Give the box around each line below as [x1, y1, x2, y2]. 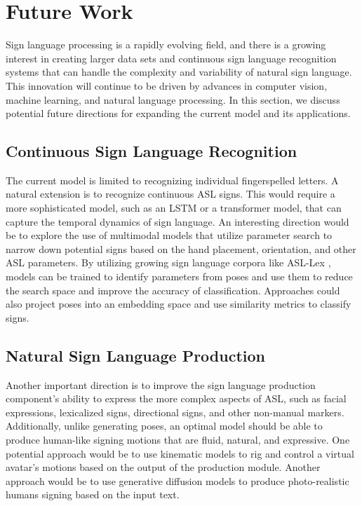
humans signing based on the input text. [6, 487, 180, 502]
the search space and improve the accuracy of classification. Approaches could [6, 282, 340, 297]
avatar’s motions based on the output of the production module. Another [6, 460, 321, 474]
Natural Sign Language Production [6, 344, 265, 366]
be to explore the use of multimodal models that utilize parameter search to [6, 228, 333, 242]
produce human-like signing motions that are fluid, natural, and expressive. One [6, 432, 350, 446]
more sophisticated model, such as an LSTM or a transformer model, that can [6, 200, 342, 215]
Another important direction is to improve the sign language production [6, 377, 316, 392]
